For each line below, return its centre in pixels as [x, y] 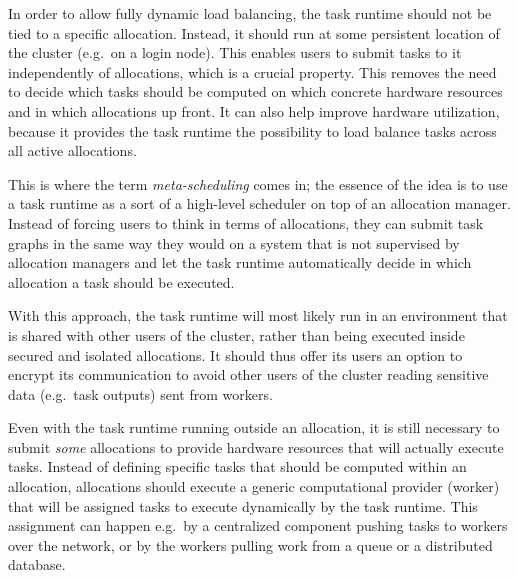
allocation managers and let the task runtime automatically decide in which [240, 262]
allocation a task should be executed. [121, 281]
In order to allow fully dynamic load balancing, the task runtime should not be [250, 13]
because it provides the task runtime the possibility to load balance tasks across [252, 130]
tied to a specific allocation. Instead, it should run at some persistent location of [254, 32]
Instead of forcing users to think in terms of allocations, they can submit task [246, 222]
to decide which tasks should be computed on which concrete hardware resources [255, 91]
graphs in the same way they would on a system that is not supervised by [234, 242]
